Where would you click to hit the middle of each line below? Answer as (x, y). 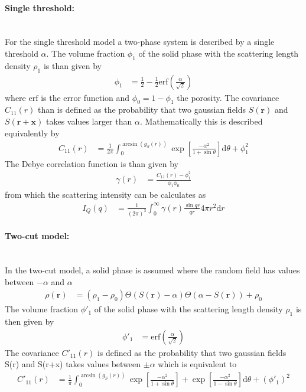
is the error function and (85, 97)
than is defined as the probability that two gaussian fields (142, 110)
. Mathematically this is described (201, 121)
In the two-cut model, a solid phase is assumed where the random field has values (152, 270)
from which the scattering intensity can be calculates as (105, 194)
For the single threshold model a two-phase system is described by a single (140, 42)
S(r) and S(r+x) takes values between (73, 364)
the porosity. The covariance (228, 97)
